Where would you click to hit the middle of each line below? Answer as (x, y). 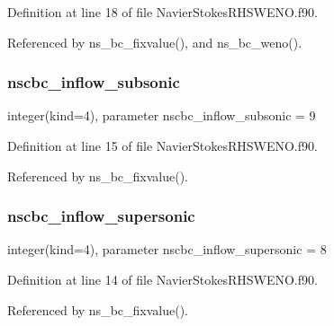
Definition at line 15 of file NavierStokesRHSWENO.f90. (162, 145)
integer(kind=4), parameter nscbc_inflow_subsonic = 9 (162, 115)
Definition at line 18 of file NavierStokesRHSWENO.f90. (162, 12)
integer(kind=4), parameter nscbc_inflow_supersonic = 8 (167, 249)
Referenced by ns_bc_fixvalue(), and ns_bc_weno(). (155, 42)
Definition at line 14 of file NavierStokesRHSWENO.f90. (162, 279)
